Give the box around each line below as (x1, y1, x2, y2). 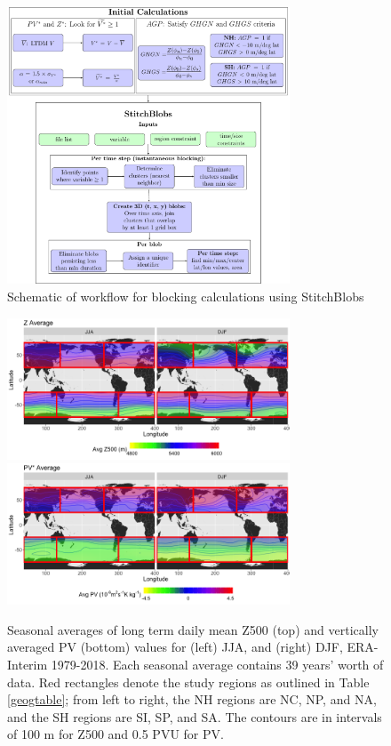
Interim (7, 655, 48, 674)
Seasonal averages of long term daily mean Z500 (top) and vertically (7, 620, 379, 638)
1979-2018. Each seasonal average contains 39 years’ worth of (51, 655, 384, 674)
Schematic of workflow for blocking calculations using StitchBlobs (7, 287, 364, 306)
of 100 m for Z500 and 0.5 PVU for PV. (7, 725, 224, 743)
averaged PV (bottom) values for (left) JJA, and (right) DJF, (7, 638, 343, 656)
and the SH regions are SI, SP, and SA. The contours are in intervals (7, 707, 382, 726)
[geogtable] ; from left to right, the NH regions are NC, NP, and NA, (7, 690, 377, 709)
